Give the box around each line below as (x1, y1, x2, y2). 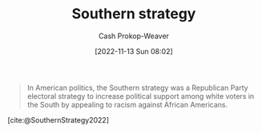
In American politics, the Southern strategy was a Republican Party (26, 83, 249, 92)
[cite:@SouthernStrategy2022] (7, 115, 110, 124)
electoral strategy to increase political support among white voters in (26, 91, 255, 100)
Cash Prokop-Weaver (98, 31, 170, 41)
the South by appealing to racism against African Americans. (26, 100, 228, 109)
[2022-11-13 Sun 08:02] (95, 46, 173, 56)
